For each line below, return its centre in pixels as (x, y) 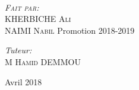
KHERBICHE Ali (38, 19)
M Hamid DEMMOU (43, 61)
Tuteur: (18, 50)
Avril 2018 (23, 81)
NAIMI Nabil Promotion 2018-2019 (70, 30)
